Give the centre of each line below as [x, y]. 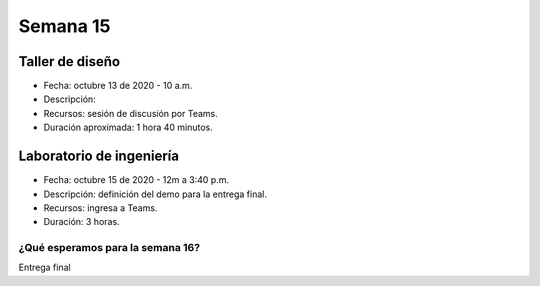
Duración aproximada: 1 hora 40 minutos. [128, 127]
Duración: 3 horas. [81, 222]
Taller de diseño [69, 61]
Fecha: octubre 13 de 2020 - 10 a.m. [118, 86]
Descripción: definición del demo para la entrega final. [155, 194]
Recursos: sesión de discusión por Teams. [131, 113]
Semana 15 [64, 26]
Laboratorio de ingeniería [99, 156]
